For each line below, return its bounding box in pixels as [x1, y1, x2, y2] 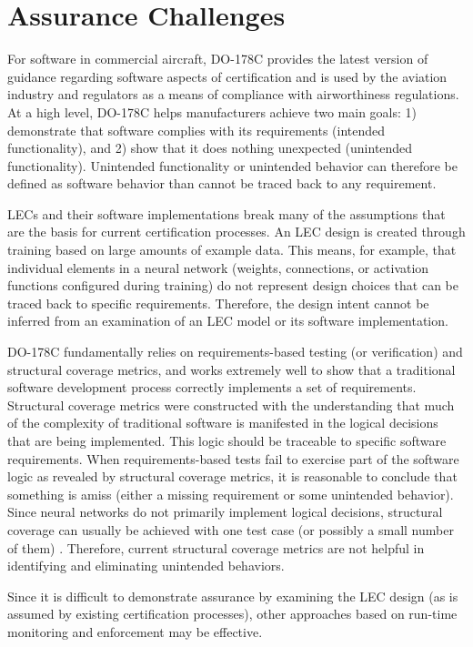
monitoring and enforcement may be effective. [7, 622, 263, 641]
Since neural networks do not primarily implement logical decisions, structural [7, 502, 443, 521]
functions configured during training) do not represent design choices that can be [7, 276, 458, 295]
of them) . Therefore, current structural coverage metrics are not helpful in [7, 538, 425, 557]
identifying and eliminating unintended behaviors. [7, 556, 285, 575]
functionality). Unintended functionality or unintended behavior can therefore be [7, 156, 458, 175]
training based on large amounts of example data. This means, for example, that [7, 240, 457, 259]
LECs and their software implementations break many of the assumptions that [7, 204, 446, 223]
